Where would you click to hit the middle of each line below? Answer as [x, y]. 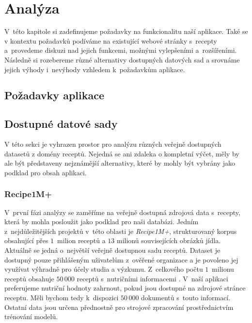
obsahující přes [26, 240]
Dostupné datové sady [61, 124]
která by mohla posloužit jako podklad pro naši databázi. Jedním [102, 222]
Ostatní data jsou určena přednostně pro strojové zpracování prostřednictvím [119, 307]
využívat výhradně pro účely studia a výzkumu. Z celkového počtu [104, 269]
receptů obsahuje [29, 278]
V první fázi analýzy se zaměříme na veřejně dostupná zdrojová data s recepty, [122, 212]
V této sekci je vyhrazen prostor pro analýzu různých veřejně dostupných [113, 144]
